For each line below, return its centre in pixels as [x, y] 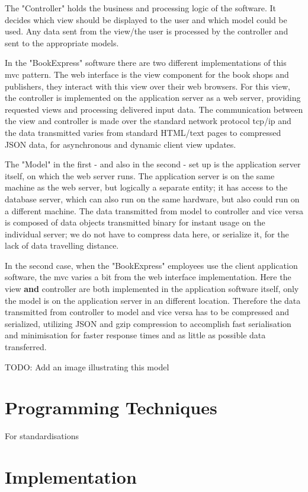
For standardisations [42, 436]
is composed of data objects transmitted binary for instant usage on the [135, 222]
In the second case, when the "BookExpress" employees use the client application [151, 265]
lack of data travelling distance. [62, 245]
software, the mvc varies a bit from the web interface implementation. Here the [148, 277]
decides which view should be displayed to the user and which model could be [146, 19]
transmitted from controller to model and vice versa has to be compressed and [147, 312]
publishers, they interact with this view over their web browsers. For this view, [147, 86]
